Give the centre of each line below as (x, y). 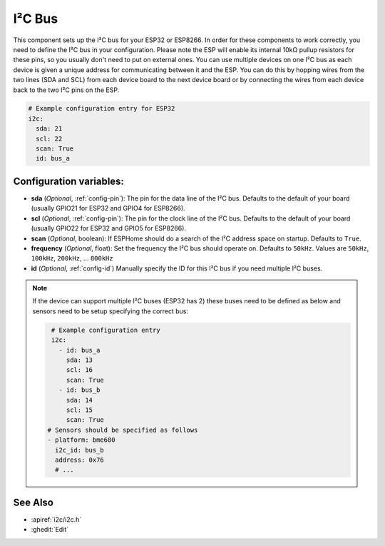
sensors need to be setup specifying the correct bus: (111, 311)
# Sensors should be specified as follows (123, 430)
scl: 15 (79, 410)
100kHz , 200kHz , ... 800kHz (72, 258)
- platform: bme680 (81, 440)
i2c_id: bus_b (79, 450)
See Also (33, 502)
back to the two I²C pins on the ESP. (66, 90)
